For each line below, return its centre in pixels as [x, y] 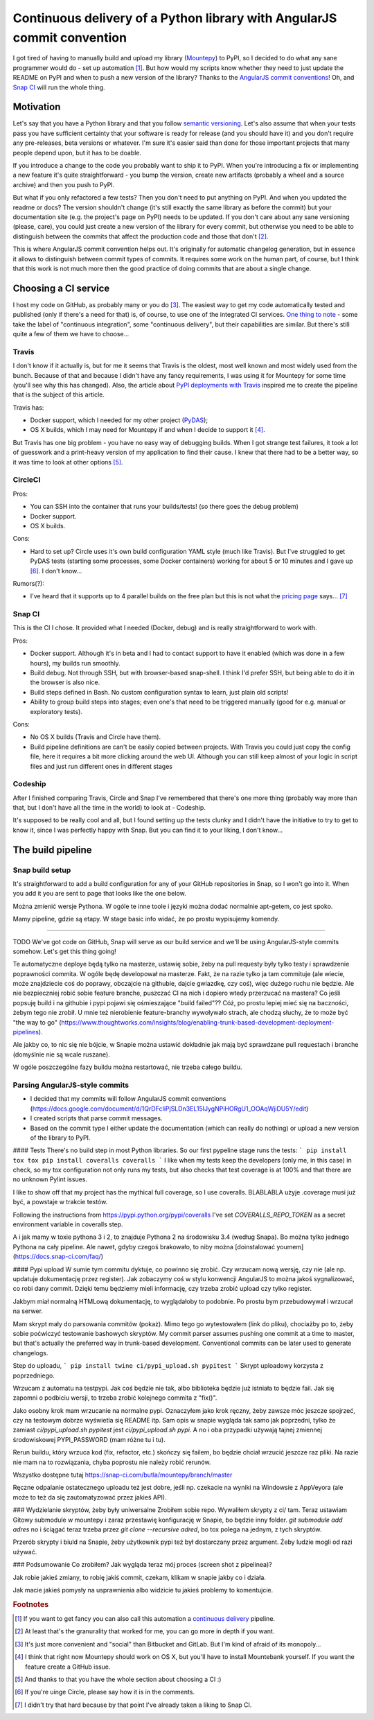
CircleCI [27, 480]
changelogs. [30, 1353]
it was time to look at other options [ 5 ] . [68, 462]
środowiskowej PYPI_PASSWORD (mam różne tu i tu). [89, 1439]
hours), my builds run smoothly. [75, 663]
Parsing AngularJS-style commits [71, 1085]
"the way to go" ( [37, 1022]
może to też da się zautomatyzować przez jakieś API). [90, 1497]
